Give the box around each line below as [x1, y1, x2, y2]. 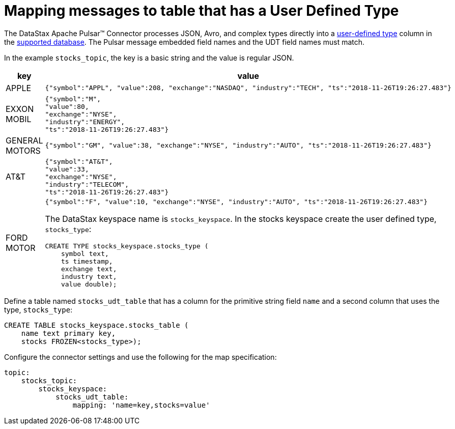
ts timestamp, [61, 257, 113, 265]
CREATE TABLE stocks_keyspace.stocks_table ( [4, 321, 189, 329]
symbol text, [61, 249, 109, 258]
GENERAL [6, 135, 43, 146]
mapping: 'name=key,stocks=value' [72, 401, 210, 409]
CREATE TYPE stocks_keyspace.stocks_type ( [45, 242, 209, 250]
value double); [61, 280, 117, 288]
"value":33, [45, 165, 89, 173]
